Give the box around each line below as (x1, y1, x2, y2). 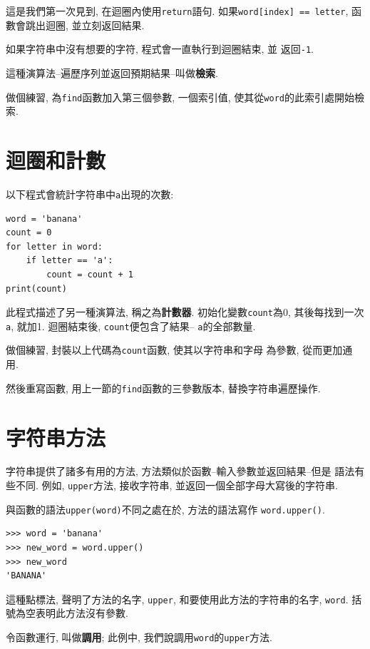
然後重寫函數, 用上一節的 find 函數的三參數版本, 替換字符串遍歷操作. (6, 380, 321, 395)
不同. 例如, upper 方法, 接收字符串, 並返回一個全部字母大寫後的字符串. (15, 478, 338, 493)
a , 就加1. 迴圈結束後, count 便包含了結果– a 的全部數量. (6, 318, 256, 333)
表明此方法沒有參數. (35, 605, 128, 620)
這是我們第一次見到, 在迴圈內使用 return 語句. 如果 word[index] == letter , (6, 4, 349, 18)
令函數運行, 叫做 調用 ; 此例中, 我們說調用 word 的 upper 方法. (6, 629, 273, 644)
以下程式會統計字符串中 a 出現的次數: (6, 186, 174, 201)
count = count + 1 (46, 269, 133, 280)
